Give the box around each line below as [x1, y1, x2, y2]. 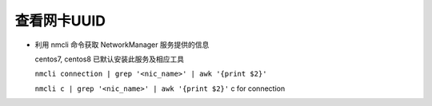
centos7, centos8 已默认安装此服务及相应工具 [34, 54, 185, 64]
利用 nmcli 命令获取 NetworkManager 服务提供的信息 [34, 40, 210, 49]
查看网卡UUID [14, 12, 106, 29]
